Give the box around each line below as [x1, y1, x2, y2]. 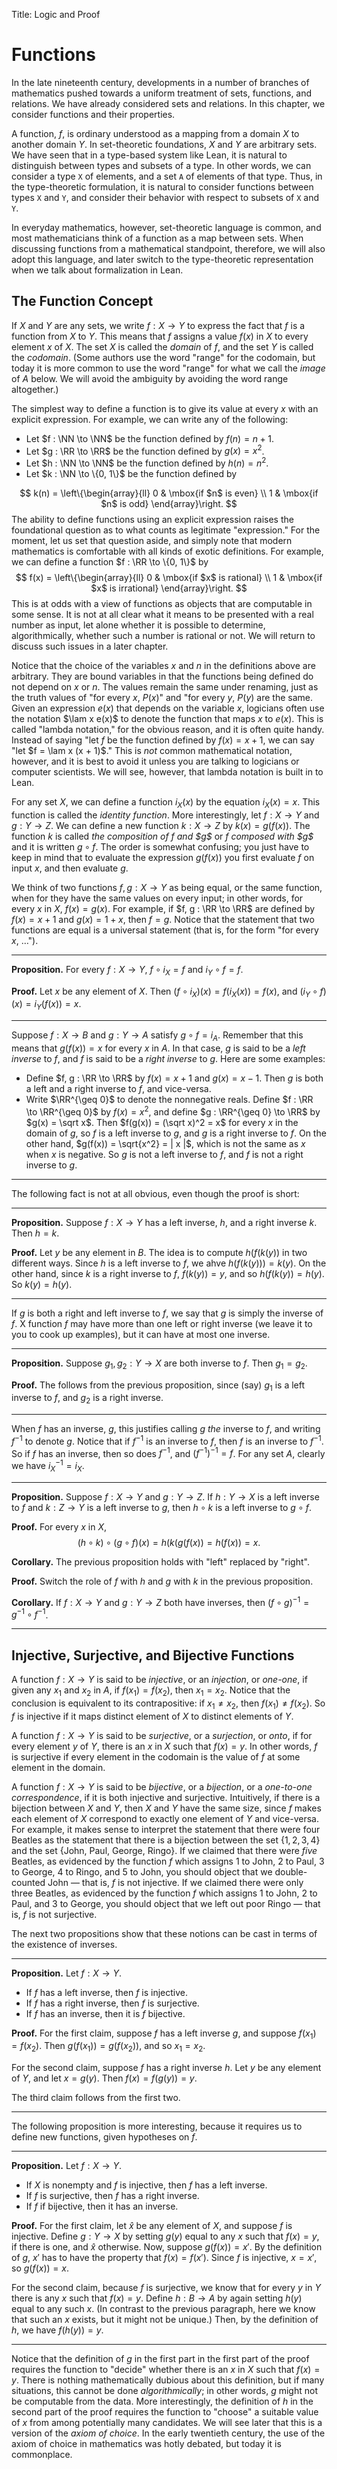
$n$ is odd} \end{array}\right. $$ [100, 498, 238, 510]
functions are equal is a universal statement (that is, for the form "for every [11, 924, 319, 936]
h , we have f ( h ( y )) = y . [11, 2324, 104, 2336]
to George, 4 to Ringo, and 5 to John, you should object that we [11, 1865, 273, 1878]
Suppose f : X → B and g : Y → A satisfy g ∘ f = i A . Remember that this [11, 1029, 304, 1044]
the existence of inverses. [11, 1938, 118, 1950]
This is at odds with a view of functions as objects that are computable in [11, 598, 313, 610]
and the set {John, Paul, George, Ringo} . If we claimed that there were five [11, 1844, 318, 1856]
